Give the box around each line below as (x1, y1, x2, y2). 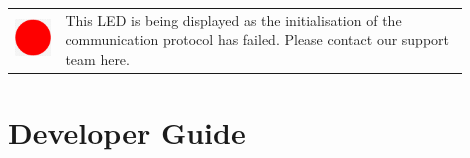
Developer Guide (8, 112, 246, 153)
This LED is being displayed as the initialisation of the (65, 9, 402, 30)
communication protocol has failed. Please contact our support (65, 29, 450, 50)
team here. (65, 48, 130, 69)
